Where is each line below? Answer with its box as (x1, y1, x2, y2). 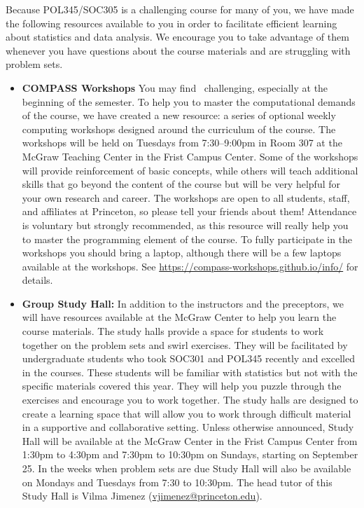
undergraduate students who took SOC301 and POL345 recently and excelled (22, 351, 355, 366)
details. (22, 273, 53, 287)
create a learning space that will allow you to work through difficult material (22, 406, 351, 420)
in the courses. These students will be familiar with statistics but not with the (22, 364, 358, 379)
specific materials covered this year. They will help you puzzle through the (22, 378, 342, 393)
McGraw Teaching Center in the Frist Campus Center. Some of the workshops (22, 149, 358, 163)
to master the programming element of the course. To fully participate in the (22, 231, 353, 246)
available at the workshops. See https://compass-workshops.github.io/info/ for (22, 259, 358, 273)
